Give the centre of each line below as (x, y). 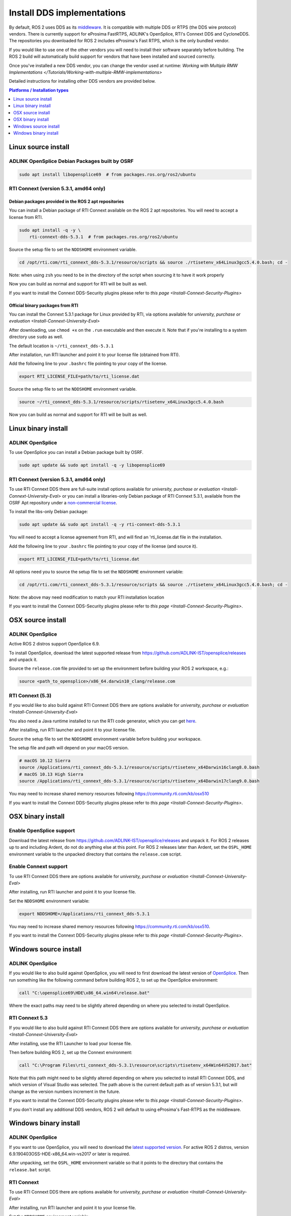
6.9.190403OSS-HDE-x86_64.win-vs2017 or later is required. (70, 1154)
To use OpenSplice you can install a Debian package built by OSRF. (76, 452)
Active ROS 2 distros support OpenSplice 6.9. (54, 644)
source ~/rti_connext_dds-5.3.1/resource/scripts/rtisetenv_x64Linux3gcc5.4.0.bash (121, 402)
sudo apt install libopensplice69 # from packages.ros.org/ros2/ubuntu (107, 174)
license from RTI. (26, 217)
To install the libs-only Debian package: (48, 512)
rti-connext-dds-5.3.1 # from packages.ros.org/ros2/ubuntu (104, 237)
